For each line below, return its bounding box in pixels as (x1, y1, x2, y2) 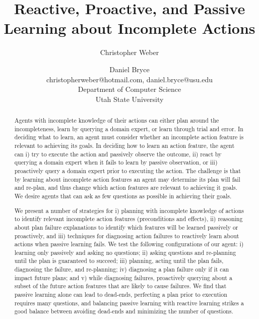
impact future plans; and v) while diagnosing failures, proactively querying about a (14, 273, 232, 282)
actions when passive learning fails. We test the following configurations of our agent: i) (14, 240, 244, 248)
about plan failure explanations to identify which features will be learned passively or (14, 223, 238, 231)
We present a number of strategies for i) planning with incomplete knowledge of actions (14, 206, 244, 215)
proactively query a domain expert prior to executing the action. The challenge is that (14, 167, 241, 175)
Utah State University (95, 93, 164, 104)
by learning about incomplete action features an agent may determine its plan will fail (14, 175, 240, 183)
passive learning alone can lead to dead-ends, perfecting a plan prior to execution (14, 290, 227, 299)
